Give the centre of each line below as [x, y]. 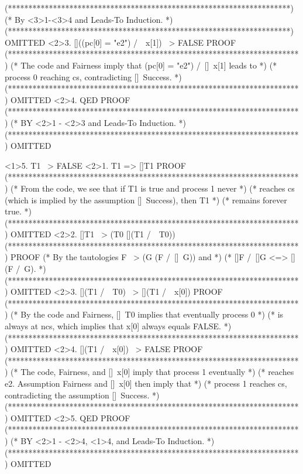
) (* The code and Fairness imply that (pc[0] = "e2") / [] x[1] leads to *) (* [141, 65]
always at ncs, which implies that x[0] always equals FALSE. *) [118, 326]
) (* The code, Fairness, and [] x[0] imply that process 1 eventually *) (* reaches [149, 372]
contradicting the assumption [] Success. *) [82, 395]
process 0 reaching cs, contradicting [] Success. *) [93, 76]
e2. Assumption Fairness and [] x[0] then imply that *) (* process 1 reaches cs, [146, 383]
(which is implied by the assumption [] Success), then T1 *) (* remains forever [146, 200]
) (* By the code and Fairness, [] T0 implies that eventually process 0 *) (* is [144, 314]
